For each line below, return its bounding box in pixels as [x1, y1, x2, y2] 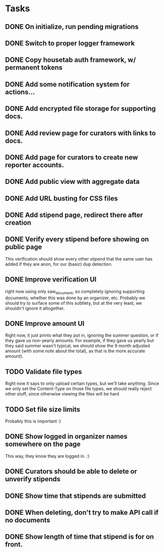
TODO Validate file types [5, 368, 82, 376]
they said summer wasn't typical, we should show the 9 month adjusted [5, 343, 150, 349]
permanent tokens [5, 63, 63, 72]
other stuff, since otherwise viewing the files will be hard [5, 391, 119, 397]
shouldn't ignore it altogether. [5, 305, 65, 311]
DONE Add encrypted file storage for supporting [5, 105, 156, 113]
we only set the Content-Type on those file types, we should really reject [5, 386, 152, 392]
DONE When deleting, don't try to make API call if [5, 508, 159, 517]
